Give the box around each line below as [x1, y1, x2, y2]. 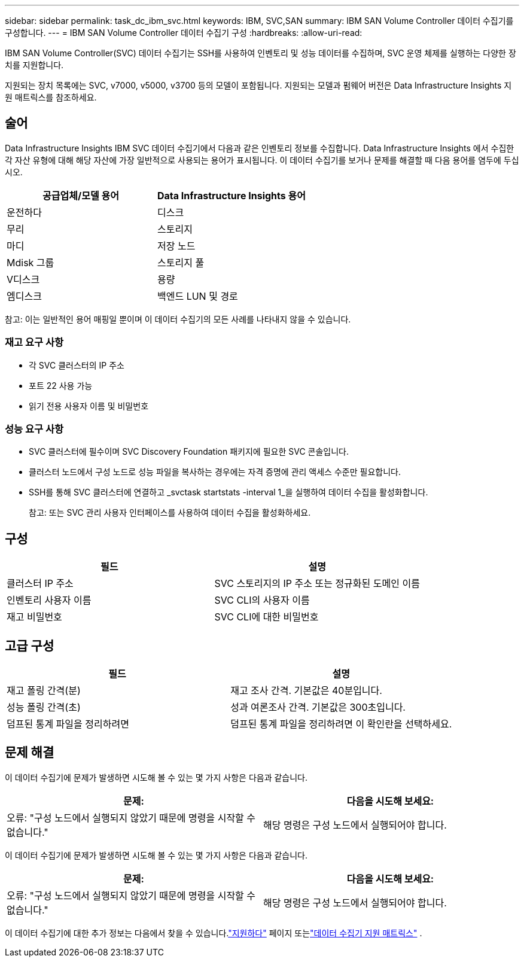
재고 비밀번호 [7, 611, 62, 623]
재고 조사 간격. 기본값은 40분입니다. [230, 684, 382, 697]
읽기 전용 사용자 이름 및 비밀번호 [29, 400, 149, 411]
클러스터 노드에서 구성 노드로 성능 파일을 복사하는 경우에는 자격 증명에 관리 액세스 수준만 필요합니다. [29, 467, 401, 477]
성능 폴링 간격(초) [7, 701, 81, 714]
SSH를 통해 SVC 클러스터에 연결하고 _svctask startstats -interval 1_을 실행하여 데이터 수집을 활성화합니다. [29, 487, 428, 498]
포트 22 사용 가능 [29, 380, 93, 391]
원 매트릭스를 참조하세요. [5, 92, 97, 102]
